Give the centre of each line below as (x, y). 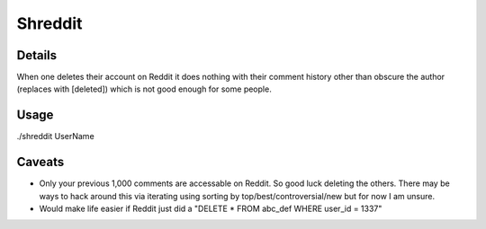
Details (37, 55)
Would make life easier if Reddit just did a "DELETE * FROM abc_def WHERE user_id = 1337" (211, 209)
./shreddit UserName (55, 137)
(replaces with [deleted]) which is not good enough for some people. (144, 89)
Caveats (40, 162)
